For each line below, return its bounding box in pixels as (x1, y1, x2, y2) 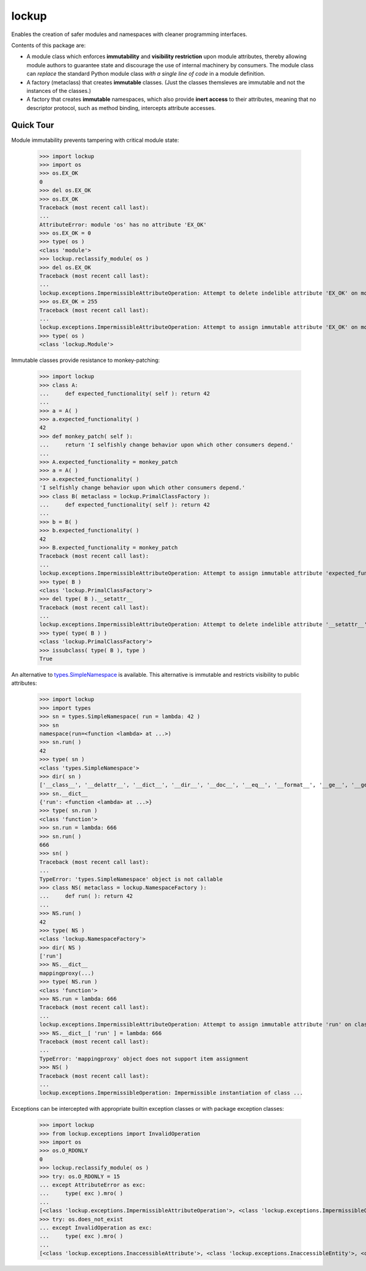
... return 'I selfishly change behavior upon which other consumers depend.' (39, 441, 294, 449)
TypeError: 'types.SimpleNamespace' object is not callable (39, 875, 223, 883)
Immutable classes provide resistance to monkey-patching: (11, 356, 160, 364)
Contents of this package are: (11, 42, 86, 49)
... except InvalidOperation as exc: (39, 1225, 152, 1231)
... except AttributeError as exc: (39, 1182, 146, 1188)
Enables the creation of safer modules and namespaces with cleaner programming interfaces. (11, 31, 248, 38)
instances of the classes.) (26, 87, 91, 94)
